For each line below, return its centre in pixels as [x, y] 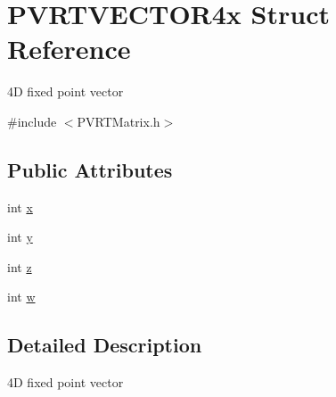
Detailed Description [105, 345]
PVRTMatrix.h [119, 121]
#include [32, 121]
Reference [69, 49]
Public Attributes [90, 169]
